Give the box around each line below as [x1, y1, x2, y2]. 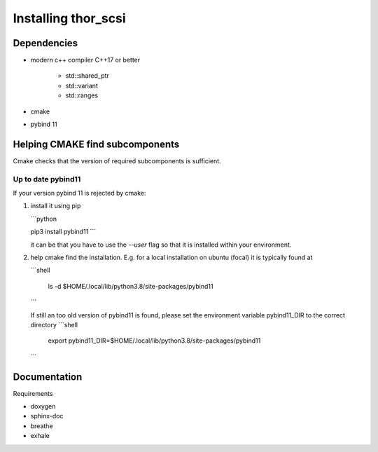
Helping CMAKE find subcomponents [13, 138, 180, 150]
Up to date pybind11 [13, 174, 81, 184]
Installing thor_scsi [13, 11, 126, 26]
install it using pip [30, 202, 81, 210]
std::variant [65, 81, 98, 90]
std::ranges [65, 91, 99, 100]
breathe [30, 421, 53, 430]
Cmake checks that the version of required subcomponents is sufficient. [13, 156, 221, 165]
